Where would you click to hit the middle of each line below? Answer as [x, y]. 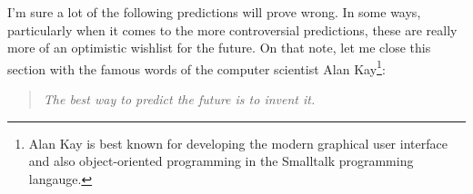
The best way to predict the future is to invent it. [179, 99]
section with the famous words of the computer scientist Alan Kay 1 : [196, 67]
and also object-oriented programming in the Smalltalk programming [221, 161]
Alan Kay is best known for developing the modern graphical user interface [238, 143]
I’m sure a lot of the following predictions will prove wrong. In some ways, [214, 12]
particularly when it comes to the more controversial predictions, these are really [232, 29]
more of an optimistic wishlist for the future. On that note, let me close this [219, 48]
